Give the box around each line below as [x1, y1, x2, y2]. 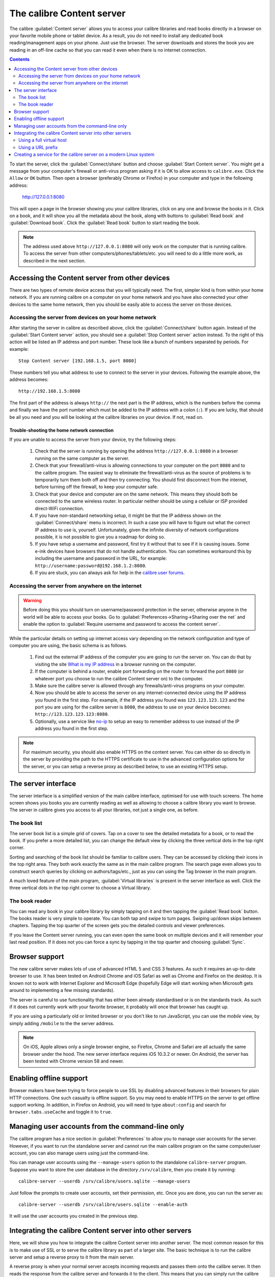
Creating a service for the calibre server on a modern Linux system [14, 151, 155, 158]
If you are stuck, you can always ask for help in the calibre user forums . [35, 570, 185, 576]
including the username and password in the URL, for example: [35, 555, 168, 561]
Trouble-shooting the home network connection [9, 427, 114, 433]
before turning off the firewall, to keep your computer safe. [35, 484, 158, 490]
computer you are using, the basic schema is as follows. [9, 642, 127, 648]
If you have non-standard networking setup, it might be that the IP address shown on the [35, 512, 221, 518]
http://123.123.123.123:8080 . [35, 711, 109, 717]
